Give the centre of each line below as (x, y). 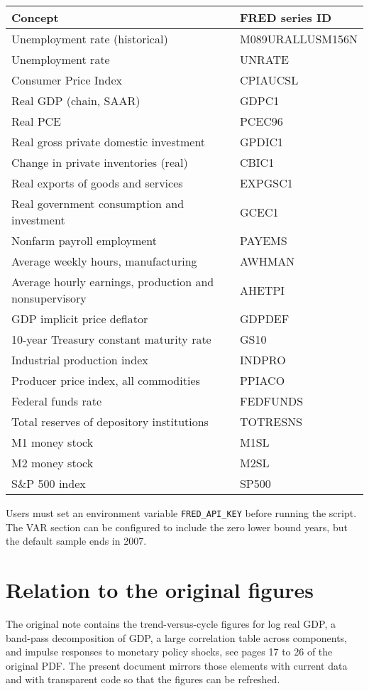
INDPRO (263, 360)
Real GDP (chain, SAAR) (76, 100)
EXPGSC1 (266, 183)
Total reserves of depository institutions (110, 421)
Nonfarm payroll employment (84, 240)
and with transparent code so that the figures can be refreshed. (143, 679)
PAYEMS (263, 240)
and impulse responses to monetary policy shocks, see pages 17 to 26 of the (169, 652)
